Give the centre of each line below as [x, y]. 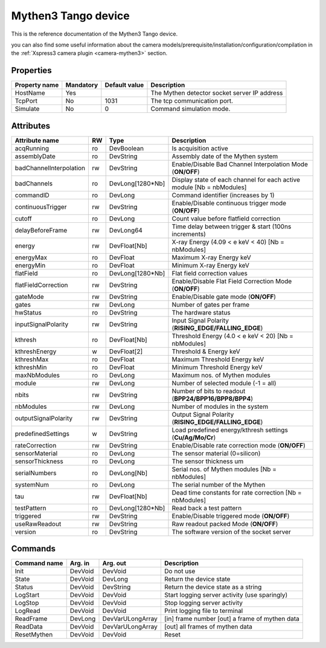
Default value [124, 85]
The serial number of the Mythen [219, 484]
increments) [189, 234]
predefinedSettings [42, 434]
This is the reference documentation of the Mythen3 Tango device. [94, 34]
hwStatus [28, 312]
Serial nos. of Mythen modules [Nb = [224, 469]
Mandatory [82, 85]
